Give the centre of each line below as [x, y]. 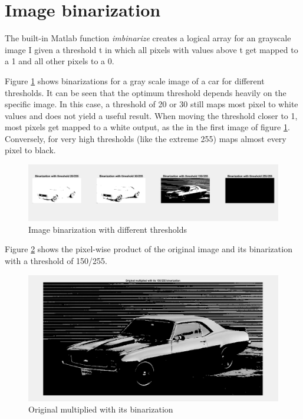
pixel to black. [30, 150]
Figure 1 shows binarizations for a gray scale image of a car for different [135, 80]
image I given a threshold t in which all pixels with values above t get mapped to [151, 49]
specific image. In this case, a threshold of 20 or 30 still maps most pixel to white [151, 104]
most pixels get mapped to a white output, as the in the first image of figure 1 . [147, 127]
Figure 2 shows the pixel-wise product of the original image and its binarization [149, 249]
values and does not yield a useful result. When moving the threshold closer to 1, [151, 115]
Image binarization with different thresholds [108, 229]
